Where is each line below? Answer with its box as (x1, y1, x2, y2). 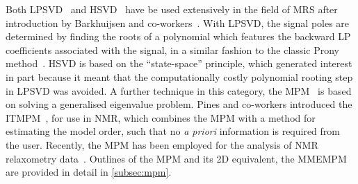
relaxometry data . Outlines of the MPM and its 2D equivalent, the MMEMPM (6, 151, 347, 165)
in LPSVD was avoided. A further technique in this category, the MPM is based (6, 83, 352, 98)
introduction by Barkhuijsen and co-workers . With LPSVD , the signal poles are (6, 15, 350, 30)
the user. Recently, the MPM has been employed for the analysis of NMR (6, 137, 318, 151)
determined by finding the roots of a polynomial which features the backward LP (6, 29, 351, 44)
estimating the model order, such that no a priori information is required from (6, 124, 340, 138)
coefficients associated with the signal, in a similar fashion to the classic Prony (6, 42, 339, 57)
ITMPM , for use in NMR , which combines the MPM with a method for (6, 110, 316, 125)
